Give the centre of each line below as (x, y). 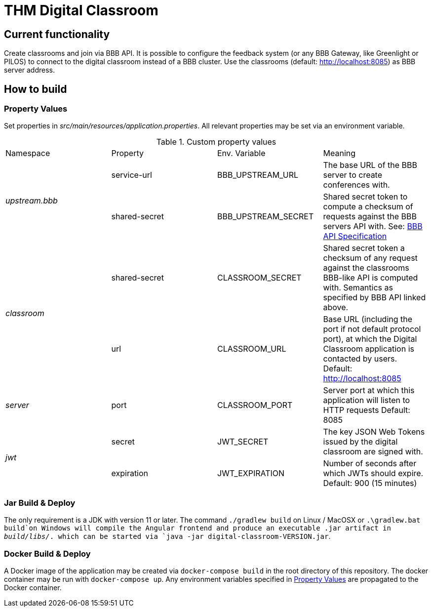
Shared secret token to (365, 197)
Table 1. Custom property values (216, 142)
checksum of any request (370, 258)
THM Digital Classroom (81, 10)
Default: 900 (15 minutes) (370, 483)
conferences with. (356, 185)
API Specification (355, 236)
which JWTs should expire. (373, 473)
